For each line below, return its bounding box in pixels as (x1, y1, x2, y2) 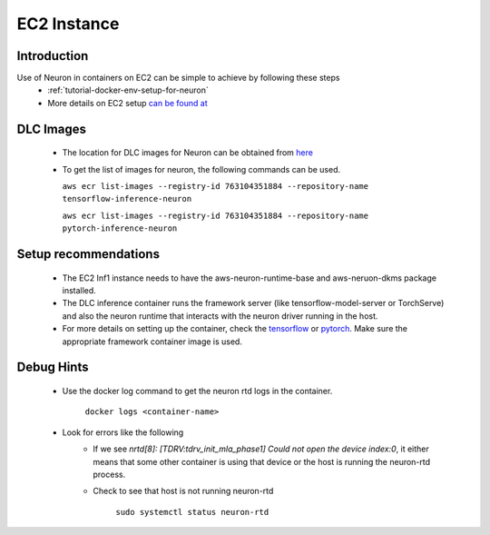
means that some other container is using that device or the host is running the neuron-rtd (93, 456, 431, 467)
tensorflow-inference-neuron (62, 193, 192, 204)
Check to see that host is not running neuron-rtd (93, 486, 274, 497)
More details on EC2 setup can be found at (47, 97, 208, 108)
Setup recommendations (16, 246, 161, 263)
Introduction (16, 48, 89, 64)
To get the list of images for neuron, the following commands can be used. (62, 163, 341, 174)
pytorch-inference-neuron (62, 223, 178, 233)
